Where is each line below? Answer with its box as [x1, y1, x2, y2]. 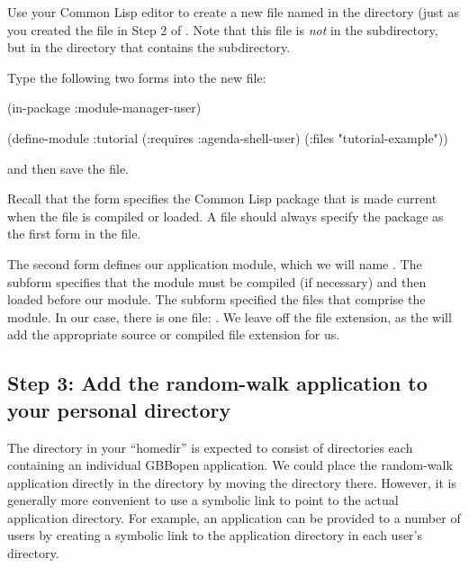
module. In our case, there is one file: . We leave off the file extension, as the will [7, 307, 452, 326]
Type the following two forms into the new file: [7, 68, 266, 86]
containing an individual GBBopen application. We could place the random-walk [7, 455, 453, 474]
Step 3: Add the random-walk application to [7, 369, 428, 397]
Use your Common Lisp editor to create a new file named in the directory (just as [7, 3, 459, 21]
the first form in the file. [7, 224, 141, 243]
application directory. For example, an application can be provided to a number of [7, 508, 461, 527]
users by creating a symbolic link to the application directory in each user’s [7, 526, 423, 545]
